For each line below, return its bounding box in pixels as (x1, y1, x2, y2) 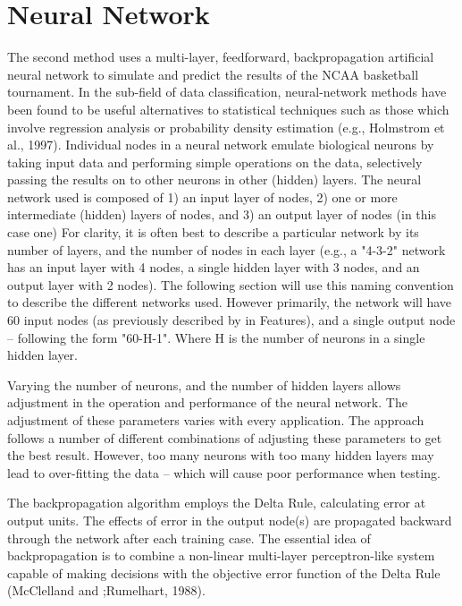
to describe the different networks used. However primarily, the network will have (7, 293, 452, 312)
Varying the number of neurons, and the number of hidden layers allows (7, 375, 401, 394)
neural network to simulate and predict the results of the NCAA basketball (7, 64, 419, 83)
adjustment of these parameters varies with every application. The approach (7, 411, 424, 429)
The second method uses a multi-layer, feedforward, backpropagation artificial (7, 47, 434, 66)
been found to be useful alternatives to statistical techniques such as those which (7, 99, 449, 118)
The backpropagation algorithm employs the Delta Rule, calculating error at (7, 493, 426, 512)
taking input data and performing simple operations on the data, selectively (7, 152, 423, 171)
